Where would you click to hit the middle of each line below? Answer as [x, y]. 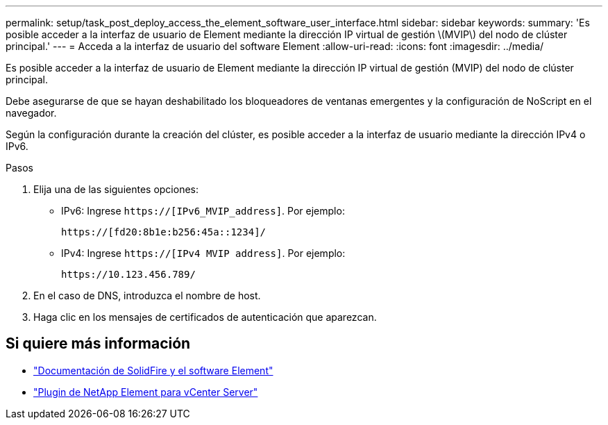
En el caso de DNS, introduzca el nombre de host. [147, 295]
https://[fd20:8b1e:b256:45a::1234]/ [164, 232]
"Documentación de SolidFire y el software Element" [153, 370]
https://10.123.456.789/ [128, 274]
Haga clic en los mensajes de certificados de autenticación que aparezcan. [205, 317]
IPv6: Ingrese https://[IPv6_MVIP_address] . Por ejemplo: [203, 211]
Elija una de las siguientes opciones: [116, 189]
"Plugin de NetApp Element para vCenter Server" [146, 392]
